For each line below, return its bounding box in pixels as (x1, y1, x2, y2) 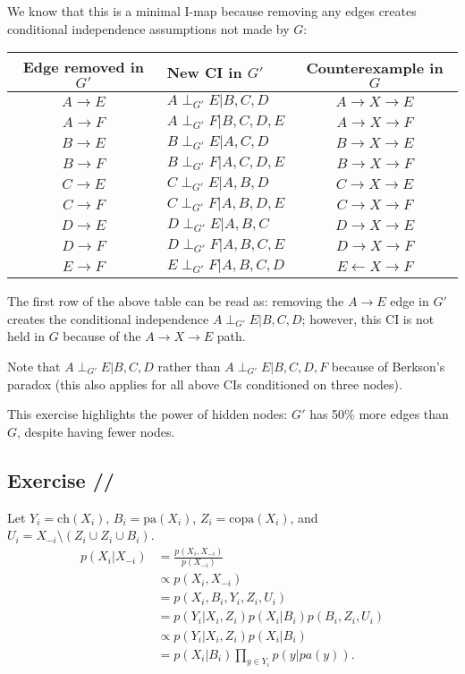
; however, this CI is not (301, 309, 435, 328)
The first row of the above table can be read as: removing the (7, 292, 344, 311)
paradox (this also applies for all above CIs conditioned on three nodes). (7, 374, 402, 393)
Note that (7, 356, 61, 375)
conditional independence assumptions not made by (7, 19, 290, 38)
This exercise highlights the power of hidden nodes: (7, 405, 288, 423)
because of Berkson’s (331, 356, 445, 375)
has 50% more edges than (309, 405, 449, 423)
